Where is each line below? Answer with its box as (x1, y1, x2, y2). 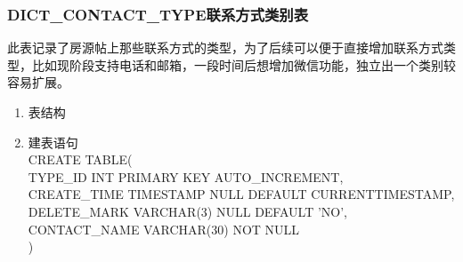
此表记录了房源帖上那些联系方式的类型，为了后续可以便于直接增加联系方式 (7, 38, 443, 57)
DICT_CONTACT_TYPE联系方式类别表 (7, 3, 309, 25)
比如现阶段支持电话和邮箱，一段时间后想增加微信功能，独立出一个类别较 (31, 55, 456, 74)
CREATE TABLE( (28, 150, 133, 169)
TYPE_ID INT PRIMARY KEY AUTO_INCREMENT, (28, 167, 344, 186)
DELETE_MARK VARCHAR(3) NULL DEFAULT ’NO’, (28, 202, 347, 220)
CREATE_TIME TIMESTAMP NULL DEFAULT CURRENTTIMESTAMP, (28, 185, 455, 203)
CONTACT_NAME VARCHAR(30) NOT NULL (28, 219, 300, 238)
